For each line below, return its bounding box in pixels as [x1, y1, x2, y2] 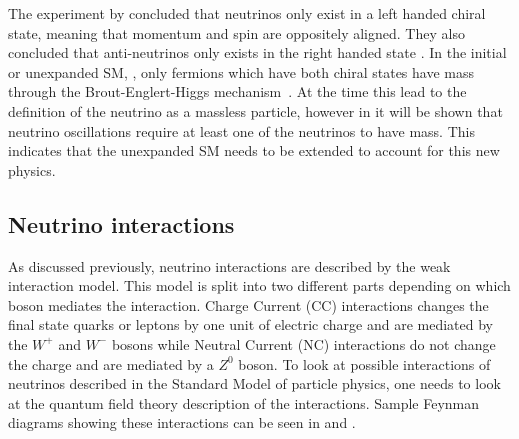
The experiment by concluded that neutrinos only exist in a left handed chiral [8, 3, 486, 23]
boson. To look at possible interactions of [238, 353, 491, 374]
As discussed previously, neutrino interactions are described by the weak [8, 255, 451, 276]
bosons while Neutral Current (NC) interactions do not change [111, 333, 496, 354]
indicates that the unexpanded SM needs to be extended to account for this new [8, 140, 500, 161]
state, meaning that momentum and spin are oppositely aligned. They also [8, 22, 465, 43]
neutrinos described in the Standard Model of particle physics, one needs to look [8, 373, 501, 394]
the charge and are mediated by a [8, 353, 214, 374]
